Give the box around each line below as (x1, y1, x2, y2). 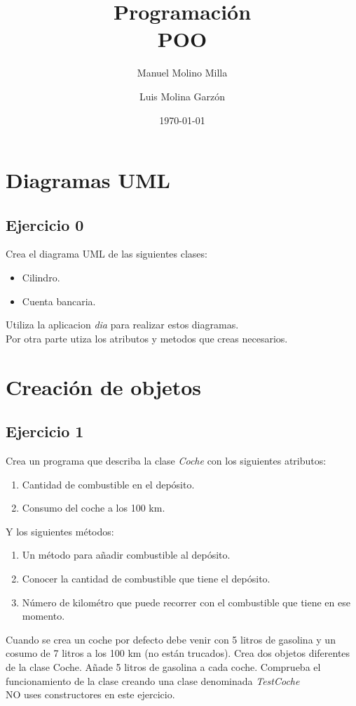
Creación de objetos (6, 372, 202, 401)
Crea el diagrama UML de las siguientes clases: (6, 246, 207, 261)
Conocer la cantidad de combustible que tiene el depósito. (22, 571, 271, 585)
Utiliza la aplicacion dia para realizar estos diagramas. (6, 317, 239, 332)
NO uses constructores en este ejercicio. (6, 687, 175, 702)
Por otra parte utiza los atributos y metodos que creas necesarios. (6, 331, 288, 345)
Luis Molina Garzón (139, 88, 226, 103)
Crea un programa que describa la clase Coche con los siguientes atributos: (6, 453, 327, 468)
